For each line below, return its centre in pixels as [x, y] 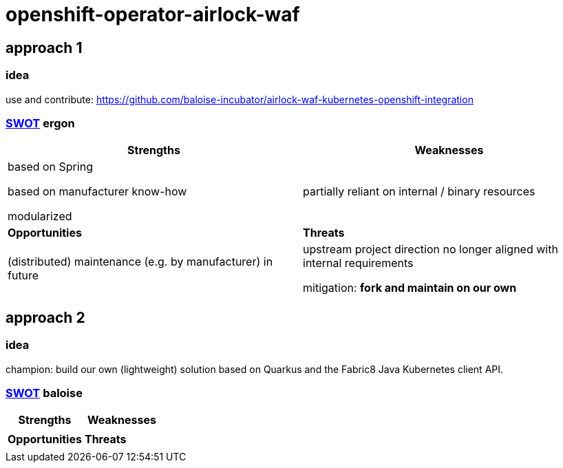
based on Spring [50, 167]
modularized [40, 216]
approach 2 [45, 317]
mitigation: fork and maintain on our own [410, 288]
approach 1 [44, 47]
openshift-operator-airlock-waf [153, 14]
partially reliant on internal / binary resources [419, 192]
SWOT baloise [44, 393]
